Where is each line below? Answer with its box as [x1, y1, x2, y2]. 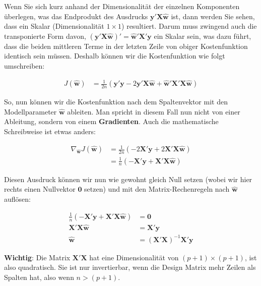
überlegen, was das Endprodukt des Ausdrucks [4, 11, 148, 21]
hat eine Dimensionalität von [89, 252, 179, 262]
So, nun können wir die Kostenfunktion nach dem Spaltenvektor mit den [4, 96, 228, 107]
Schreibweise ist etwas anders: [4, 126, 96, 136]
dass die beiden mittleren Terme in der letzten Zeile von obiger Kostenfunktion [4, 40, 248, 51]
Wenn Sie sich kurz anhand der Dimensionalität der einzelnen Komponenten [4, 1, 240, 11]
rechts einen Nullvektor [4, 184, 76, 194]
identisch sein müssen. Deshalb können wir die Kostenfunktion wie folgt [4, 50, 225, 61]
